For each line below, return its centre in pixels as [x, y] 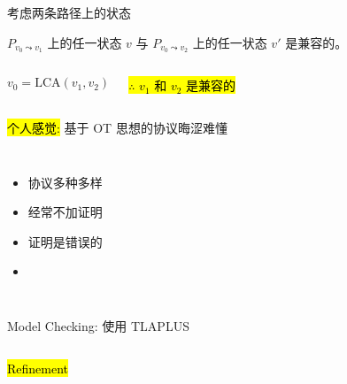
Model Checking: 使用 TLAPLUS [98, 326]
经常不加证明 [65, 212]
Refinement [38, 368]
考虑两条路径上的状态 [69, 12]
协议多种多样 [65, 182]
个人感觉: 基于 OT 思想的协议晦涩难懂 [117, 128]
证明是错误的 [65, 241]
